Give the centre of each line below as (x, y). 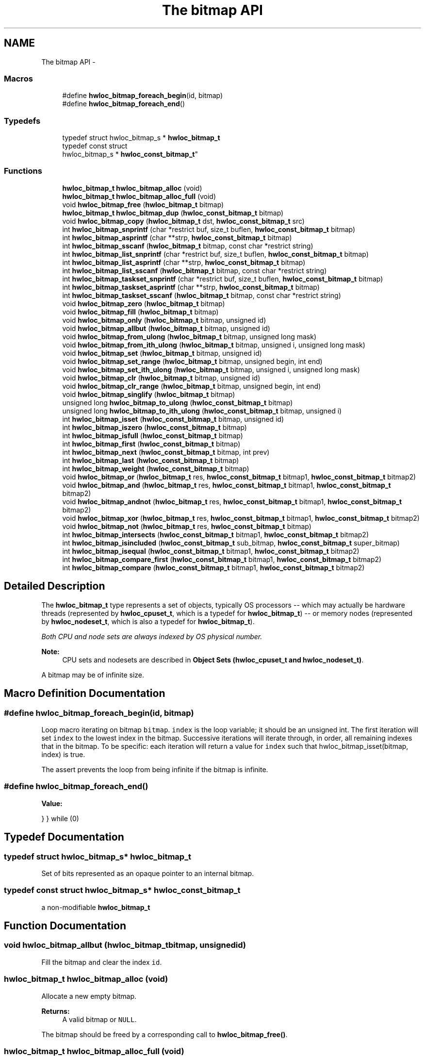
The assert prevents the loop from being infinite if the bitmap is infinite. (155, 769)
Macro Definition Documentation (85, 694)
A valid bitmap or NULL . (99, 1019)
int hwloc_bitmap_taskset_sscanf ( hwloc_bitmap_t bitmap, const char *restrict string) (202, 295)
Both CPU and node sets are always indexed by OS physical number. (152, 636)
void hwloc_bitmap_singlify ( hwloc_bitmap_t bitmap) (149, 394)
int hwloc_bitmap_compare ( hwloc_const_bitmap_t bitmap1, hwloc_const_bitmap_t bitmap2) (213, 567)
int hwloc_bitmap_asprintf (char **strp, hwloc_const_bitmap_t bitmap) (177, 237)
